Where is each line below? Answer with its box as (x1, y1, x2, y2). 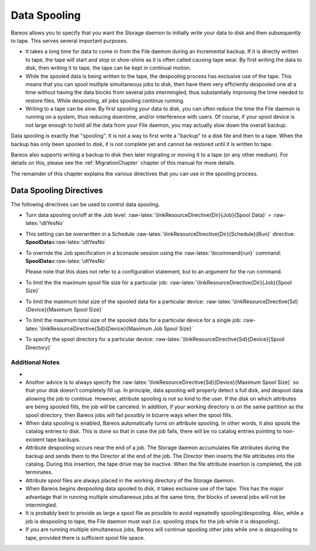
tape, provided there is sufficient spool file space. (25, 534, 145, 541)
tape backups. (46, 436, 81, 443)
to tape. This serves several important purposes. (11, 37, 128, 44)
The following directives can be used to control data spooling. (11, 200, 160, 207)
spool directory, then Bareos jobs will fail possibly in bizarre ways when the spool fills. (25, 411, 233, 418)
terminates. (25, 469, 53, 476)
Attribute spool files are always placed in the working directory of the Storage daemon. (25, 477, 235, 484)
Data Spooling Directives (11, 185, 104, 195)
